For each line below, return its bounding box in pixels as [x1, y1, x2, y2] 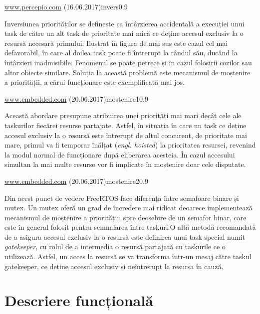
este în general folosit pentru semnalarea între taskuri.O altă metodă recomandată [4, 222, 256, 232]
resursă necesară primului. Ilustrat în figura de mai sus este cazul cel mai [4, 37, 228, 48]
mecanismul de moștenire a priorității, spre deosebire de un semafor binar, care [4, 212, 247, 222]
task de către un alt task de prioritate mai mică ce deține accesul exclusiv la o [4, 28, 244, 38]
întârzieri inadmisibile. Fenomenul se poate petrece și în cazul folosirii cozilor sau [4, 57, 252, 67]
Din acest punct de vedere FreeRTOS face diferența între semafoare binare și [4, 192, 239, 203]
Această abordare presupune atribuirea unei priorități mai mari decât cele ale [4, 110, 242, 121]
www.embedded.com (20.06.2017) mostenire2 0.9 [4, 175, 148, 186]
